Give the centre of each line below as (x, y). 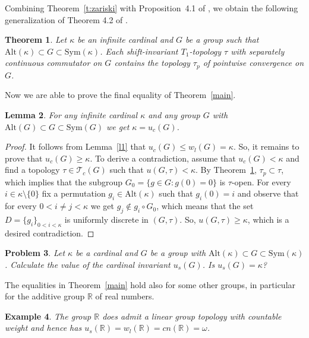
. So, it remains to (266, 146)
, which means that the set (205, 206)
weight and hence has (43, 328)
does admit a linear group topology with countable (192, 316)
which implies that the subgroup (64, 181)
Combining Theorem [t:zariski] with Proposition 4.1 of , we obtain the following (152, 8)
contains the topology (152, 63)
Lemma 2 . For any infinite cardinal (71, 115)
